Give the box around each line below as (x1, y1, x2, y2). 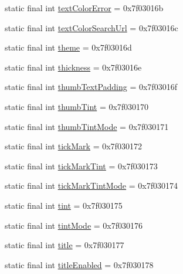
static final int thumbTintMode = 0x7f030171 (5, 120, 169, 132)
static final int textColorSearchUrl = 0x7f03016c (5, 21, 178, 34)
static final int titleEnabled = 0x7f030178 (5, 258, 154, 270)
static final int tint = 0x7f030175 (5, 199, 123, 211)
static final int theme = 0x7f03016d (5, 41, 132, 54)
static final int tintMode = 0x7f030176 (5, 219, 143, 231)
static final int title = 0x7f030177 (5, 239, 124, 251)
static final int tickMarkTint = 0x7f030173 (5, 159, 158, 172)
